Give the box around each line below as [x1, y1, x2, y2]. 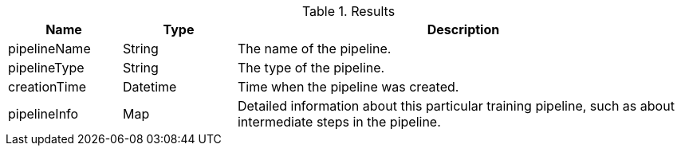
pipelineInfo [8, 106, 79, 122]
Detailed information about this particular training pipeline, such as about [237, 98, 675, 114]
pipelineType [8, 60, 85, 76]
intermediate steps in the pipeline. [237, 114, 441, 130]
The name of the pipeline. [237, 41, 392, 57]
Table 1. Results [301, 3, 396, 19]
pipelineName [8, 41, 91, 57]
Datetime [122, 79, 177, 95]
